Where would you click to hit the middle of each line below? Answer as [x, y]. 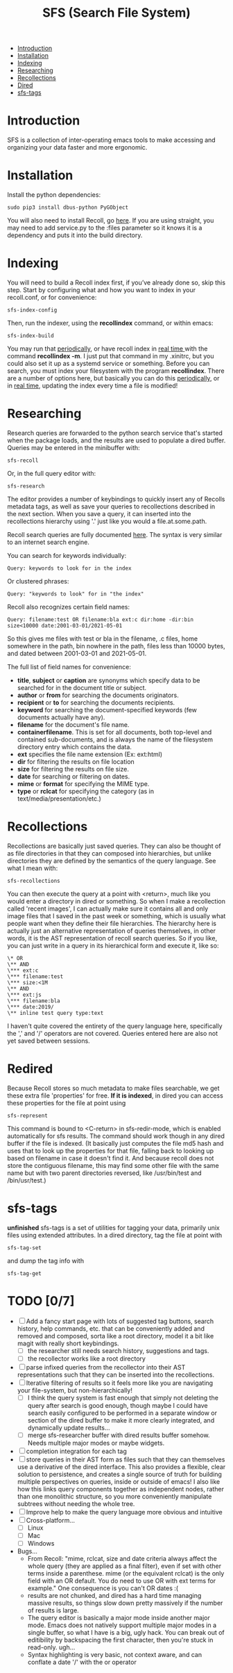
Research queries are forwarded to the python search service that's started [115, 433]
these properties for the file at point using [67, 1103]
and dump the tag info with [46, 1260]
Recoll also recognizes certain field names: [69, 607]
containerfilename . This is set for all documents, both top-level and [114, 732]
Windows [41, 1544]
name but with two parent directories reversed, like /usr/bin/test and [105, 1173]
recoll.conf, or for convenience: [52, 297]
